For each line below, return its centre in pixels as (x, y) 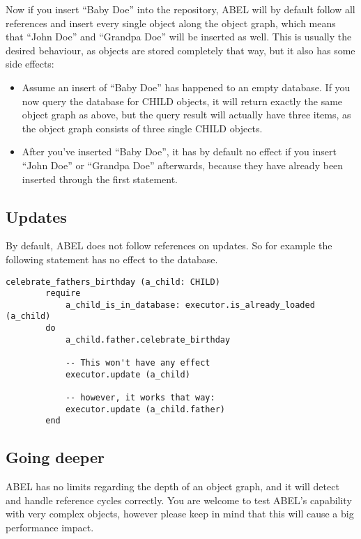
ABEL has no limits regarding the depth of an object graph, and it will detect (172, 486)
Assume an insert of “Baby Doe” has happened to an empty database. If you (186, 87)
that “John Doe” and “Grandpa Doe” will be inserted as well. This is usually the (179, 37)
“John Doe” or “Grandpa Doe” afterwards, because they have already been (183, 165)
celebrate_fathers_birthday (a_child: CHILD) (113, 282)
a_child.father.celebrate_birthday (148, 339)
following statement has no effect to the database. (112, 259)
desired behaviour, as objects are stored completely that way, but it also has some (180, 50)
